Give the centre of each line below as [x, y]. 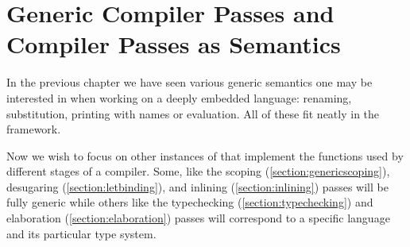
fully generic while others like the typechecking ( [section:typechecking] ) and [190, 202]
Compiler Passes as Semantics [174, 44]
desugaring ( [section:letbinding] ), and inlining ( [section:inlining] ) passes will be [197, 186]
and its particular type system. [81, 233]
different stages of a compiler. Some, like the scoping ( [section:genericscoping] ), [198, 171]
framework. [34, 129]
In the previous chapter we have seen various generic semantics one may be [190, 82]
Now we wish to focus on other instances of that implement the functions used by [205, 155]
